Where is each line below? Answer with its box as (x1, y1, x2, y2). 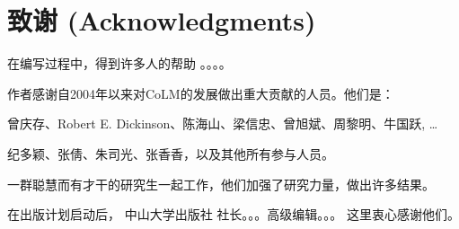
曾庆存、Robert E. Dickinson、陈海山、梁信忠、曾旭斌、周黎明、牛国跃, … (7, 114, 438, 133)
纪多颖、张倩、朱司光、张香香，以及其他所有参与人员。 (7, 144, 334, 163)
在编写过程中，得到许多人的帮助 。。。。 (7, 54, 232, 73)
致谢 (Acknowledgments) (7, 2, 316, 39)
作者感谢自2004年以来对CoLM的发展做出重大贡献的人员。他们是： (7, 84, 394, 102)
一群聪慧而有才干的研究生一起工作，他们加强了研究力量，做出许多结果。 (7, 174, 435, 193)
